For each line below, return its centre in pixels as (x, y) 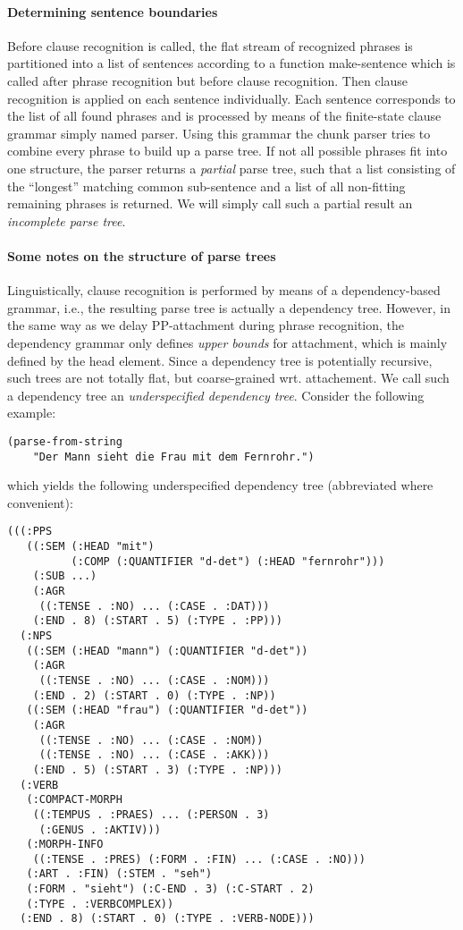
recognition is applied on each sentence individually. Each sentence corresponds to (231, 98)
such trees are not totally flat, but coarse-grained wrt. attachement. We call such (228, 378)
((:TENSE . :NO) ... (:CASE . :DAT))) (154, 606)
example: (32, 413)
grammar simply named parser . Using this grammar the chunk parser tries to (219, 133)
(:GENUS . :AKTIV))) (100, 829)
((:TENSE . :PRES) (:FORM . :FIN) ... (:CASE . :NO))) (199, 859)
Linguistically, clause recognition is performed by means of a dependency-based (224, 290)
